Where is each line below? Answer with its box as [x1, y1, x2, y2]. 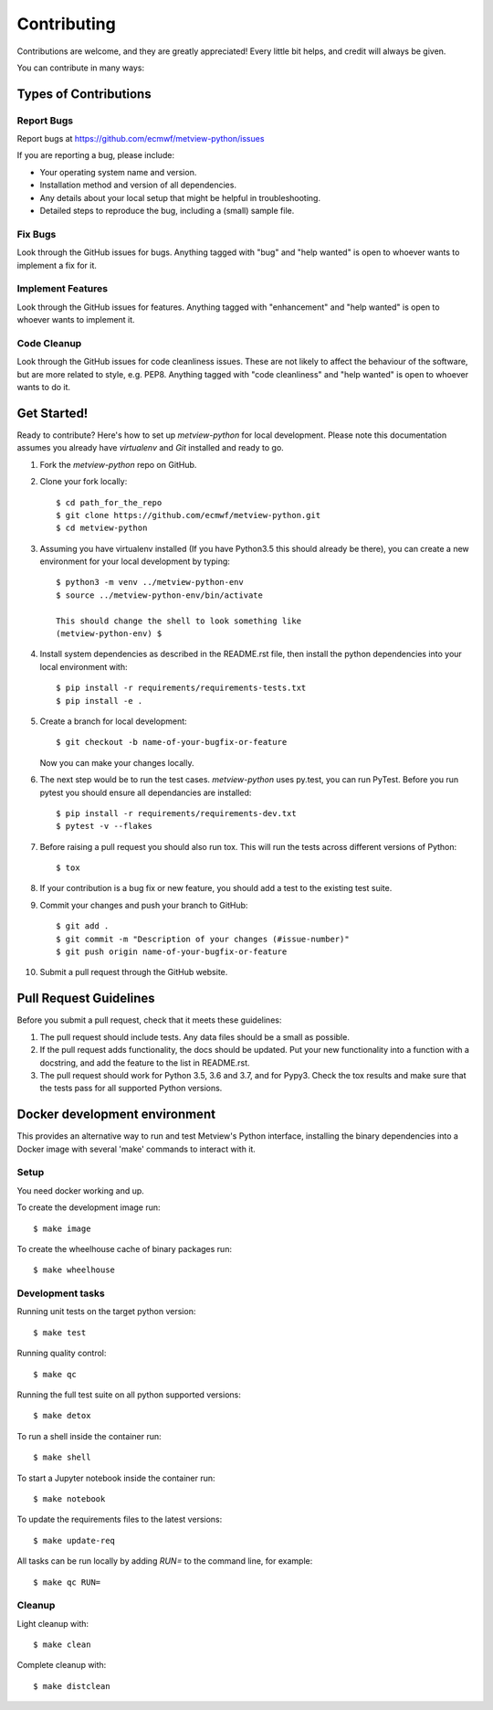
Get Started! [16, 405, 89, 420]
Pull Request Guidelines [16, 991, 155, 1006]
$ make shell [33, 1452, 91, 1462]
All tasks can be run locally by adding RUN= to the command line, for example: [16, 1556, 313, 1567]
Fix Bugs [16, 228, 57, 240]
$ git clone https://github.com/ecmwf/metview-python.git [56, 510, 321, 520]
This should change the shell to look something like [56, 615, 301, 626]
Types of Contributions [16, 86, 152, 101]
